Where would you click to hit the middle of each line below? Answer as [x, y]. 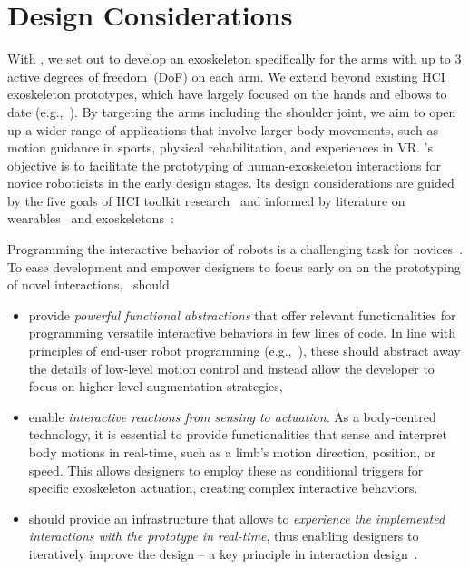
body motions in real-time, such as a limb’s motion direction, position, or [232, 452]
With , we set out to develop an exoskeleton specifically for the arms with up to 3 [234, 59]
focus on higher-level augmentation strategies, [156, 386]
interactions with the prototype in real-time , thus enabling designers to [224, 536]
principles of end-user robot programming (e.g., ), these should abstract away [244, 351]
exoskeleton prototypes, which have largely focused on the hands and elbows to [227, 94]
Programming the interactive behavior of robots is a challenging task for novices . [235, 249]
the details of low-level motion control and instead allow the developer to [231, 368]
